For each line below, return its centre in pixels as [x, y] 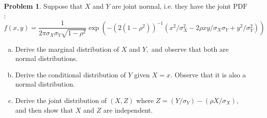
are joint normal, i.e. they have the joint [171, 6]
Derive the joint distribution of [61, 100]
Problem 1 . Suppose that [43, 6]
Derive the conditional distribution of [71, 74]
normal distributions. [46, 58]
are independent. [128, 110]
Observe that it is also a [210, 74]
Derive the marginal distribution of [67, 49]
